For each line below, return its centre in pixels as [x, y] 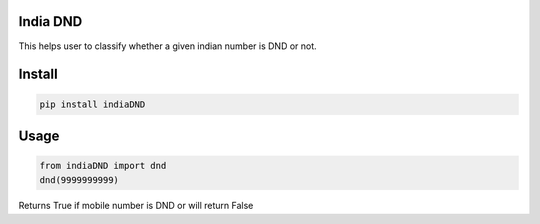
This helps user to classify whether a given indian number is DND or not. [167, 46]
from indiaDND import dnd [103, 166]
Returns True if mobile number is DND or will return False [136, 206]
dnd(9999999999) [79, 179]
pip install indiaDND [92, 104]
